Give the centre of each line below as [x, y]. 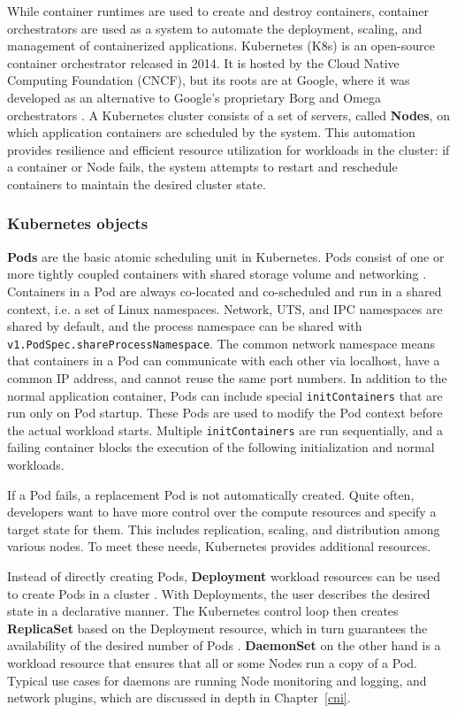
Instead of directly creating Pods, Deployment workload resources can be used [224, 576]
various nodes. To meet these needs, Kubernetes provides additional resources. [219, 546]
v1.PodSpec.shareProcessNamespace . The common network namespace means [221, 343]
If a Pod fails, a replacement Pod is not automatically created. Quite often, [211, 494]
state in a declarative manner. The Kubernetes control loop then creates [203, 611]
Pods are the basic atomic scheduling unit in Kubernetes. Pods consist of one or [226, 256]
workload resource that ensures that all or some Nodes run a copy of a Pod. [212, 663]
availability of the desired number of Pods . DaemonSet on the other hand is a [224, 645]
